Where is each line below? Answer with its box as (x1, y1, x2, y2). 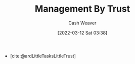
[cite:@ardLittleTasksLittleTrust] (10, 53, 76, 59)
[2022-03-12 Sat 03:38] (57, 29, 108, 36)
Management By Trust (34, 3, 130, 15)
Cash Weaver (68, 20, 97, 26)
